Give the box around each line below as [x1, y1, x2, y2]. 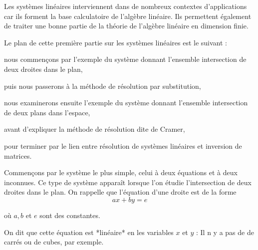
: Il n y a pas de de [196, 227, 254, 237]
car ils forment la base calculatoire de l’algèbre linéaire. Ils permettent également [4, 10, 252, 21]
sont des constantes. [39, 210, 100, 220]
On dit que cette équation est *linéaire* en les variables [4, 227, 174, 237]
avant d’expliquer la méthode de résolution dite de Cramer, [4, 124, 185, 134]
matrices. [4, 150, 32, 161]
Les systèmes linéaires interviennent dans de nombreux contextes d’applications [4, 1, 247, 11]
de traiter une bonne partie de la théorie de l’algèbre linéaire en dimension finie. [4, 20, 249, 31]
